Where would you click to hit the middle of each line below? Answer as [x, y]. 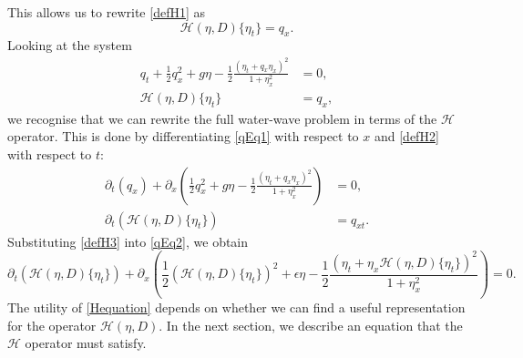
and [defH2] [406, 136]
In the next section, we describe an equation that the [314, 325]
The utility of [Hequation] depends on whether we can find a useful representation [236, 307]
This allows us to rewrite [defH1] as [106, 12]
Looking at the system [70, 45]
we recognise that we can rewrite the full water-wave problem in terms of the [222, 118]
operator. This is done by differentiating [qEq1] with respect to [183, 136]
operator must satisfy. [86, 343]
